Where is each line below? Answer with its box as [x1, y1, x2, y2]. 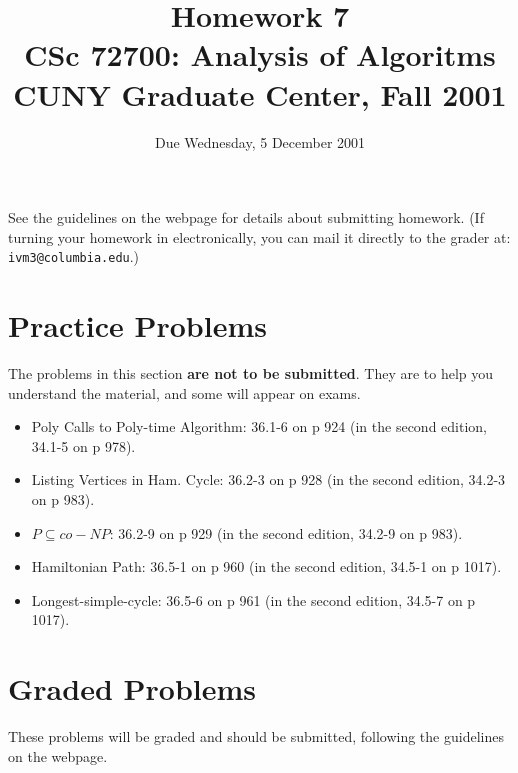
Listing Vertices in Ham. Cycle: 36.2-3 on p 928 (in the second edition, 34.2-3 [31, 469, 506, 490]
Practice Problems [8, 305, 267, 346]
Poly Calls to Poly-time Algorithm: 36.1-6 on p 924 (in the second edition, [31, 416, 487, 437]
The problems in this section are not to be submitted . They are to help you [8, 363, 494, 384]
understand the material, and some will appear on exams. [8, 382, 361, 403]
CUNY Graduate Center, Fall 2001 [13, 73, 507, 114]
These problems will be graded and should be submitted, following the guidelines [8, 726, 504, 747]
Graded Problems [8, 668, 256, 709]
